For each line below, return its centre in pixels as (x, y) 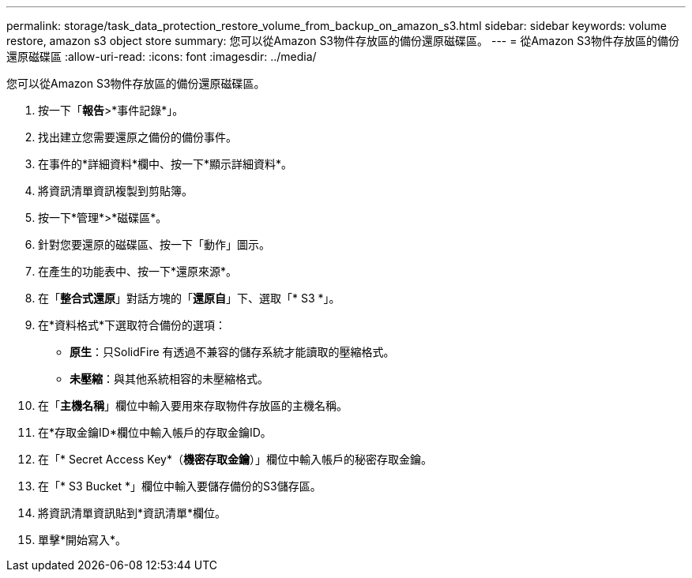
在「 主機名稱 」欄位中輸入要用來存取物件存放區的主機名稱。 (193, 405)
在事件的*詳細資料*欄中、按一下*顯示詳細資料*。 (165, 164)
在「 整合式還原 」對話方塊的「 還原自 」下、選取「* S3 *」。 (189, 298)
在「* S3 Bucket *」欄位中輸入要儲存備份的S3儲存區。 (180, 486)
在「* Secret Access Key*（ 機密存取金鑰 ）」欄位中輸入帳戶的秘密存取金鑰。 (235, 459)
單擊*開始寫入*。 (83, 540)
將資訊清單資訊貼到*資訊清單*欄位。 (132, 513)
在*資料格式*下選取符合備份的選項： (132, 325)
